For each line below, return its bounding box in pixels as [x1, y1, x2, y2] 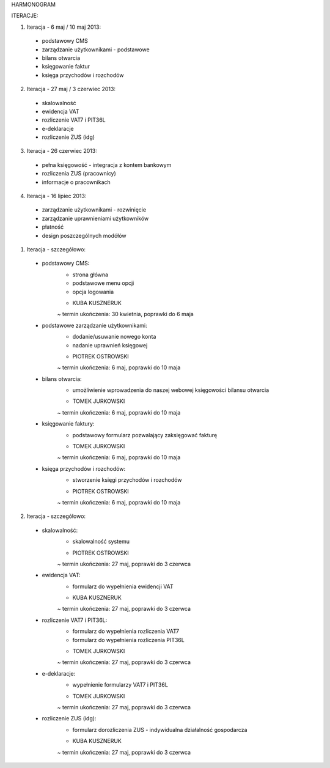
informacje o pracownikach [42, 178, 111, 186]
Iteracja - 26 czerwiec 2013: [26, 147, 97, 155]
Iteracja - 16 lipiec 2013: [26, 193, 87, 200]
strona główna [72, 271, 109, 278]
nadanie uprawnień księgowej [72, 341, 148, 349]
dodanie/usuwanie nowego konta [72, 333, 156, 341]
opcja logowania [72, 288, 114, 295]
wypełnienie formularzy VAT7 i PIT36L [72, 681, 168, 689]
